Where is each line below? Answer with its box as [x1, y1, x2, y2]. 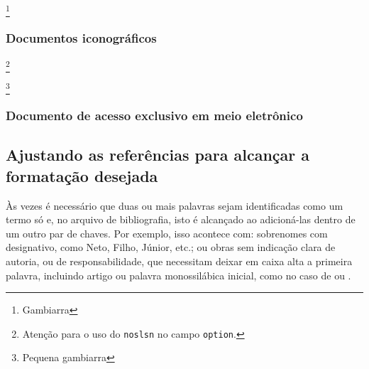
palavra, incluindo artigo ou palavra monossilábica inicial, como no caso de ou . [6, 267, 351, 282]
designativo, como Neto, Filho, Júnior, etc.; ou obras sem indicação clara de [6, 240, 336, 255]
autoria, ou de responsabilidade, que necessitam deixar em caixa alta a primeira [6, 254, 353, 269]
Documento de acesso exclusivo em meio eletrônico [6, 107, 303, 124]
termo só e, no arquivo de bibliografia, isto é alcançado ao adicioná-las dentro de [6, 212, 356, 227]
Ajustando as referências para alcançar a [6, 144, 310, 166]
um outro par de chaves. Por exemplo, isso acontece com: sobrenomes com [6, 225, 328, 240]
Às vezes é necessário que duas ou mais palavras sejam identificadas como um [6, 198, 343, 213]
